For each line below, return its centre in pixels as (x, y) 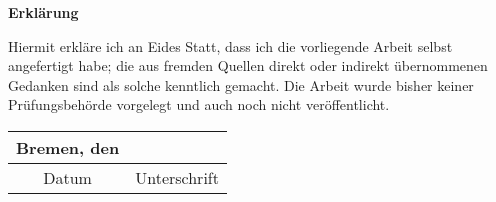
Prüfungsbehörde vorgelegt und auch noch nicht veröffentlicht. (199, 104)
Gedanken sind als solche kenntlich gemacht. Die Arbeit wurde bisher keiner (241, 84)
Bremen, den (68, 147)
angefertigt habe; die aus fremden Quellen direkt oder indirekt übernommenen (248, 65)
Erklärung (43, 12)
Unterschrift (177, 177)
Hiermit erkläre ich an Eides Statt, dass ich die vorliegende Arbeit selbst (230, 45)
